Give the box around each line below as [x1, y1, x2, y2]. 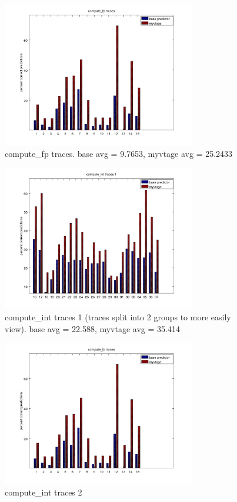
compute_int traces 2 [5, 485, 82, 498]
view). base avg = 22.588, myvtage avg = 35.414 [5, 322, 180, 334]
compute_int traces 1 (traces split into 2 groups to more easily [5, 311, 231, 323]
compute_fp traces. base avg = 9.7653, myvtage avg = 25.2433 [5, 147, 233, 160]
